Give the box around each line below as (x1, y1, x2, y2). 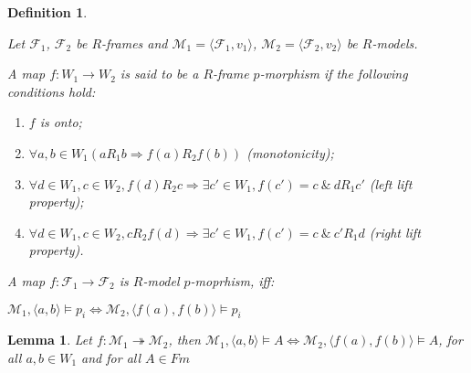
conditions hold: (7, 81, 96, 101)
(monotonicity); (246, 143, 334, 162)
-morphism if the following (259, 64, 408, 83)
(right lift (369, 222, 421, 241)
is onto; (39, 112, 82, 132)
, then (168, 330, 201, 349)
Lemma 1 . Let (7, 330, 92, 349)
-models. (372, 33, 418, 52)
